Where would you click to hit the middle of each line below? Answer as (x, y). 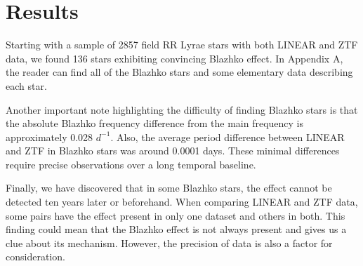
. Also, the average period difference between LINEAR (227, 137)
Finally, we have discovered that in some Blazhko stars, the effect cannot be (169, 188)
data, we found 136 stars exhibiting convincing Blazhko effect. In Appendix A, (174, 58)
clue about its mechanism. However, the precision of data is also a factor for (169, 242)
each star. (26, 85)
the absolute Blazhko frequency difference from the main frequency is (154, 123)
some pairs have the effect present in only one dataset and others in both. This (176, 215)
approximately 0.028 (49, 137)
